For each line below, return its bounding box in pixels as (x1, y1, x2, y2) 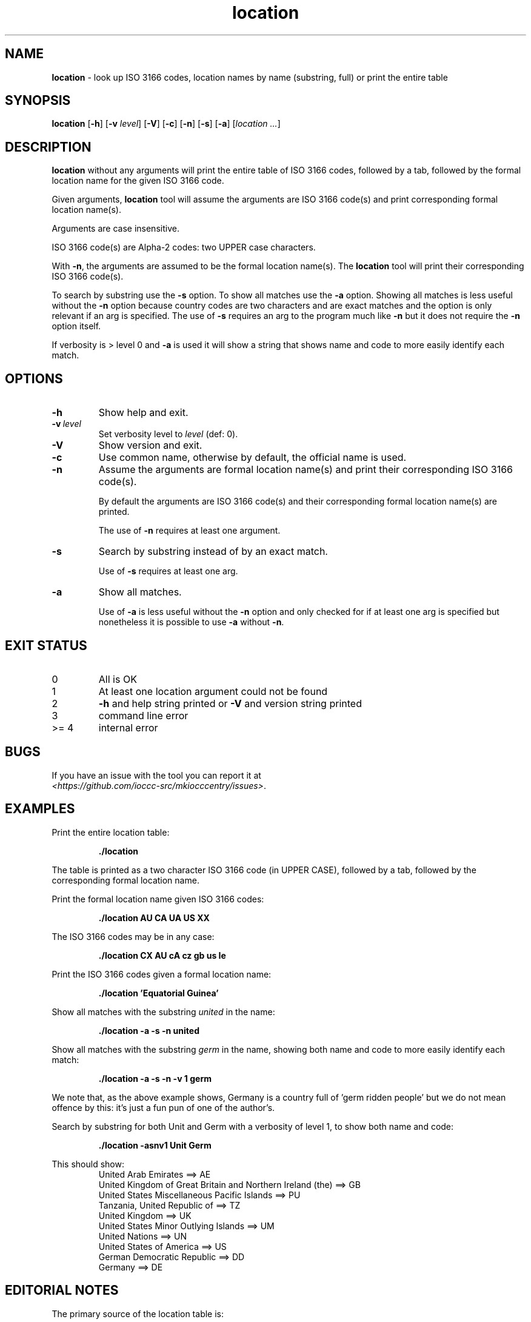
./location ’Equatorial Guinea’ (98, 987, 219, 998)
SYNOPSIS (5, 93, 71, 109)
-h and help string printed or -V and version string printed (98, 697, 362, 710)
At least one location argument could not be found (98, 685, 328, 697)
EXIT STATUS (5, 637, 87, 653)
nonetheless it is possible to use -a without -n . (98, 617, 284, 628)
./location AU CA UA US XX (98, 912, 210, 923)
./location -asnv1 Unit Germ (98, 1139, 212, 1150)
